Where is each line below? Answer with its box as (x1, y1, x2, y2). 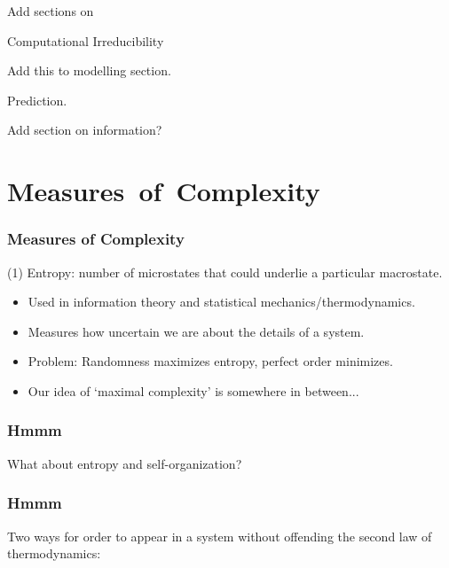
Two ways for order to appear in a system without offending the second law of (7, 526, 432, 545)
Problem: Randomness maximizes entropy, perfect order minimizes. (28, 352, 393, 370)
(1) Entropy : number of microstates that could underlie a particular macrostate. (7, 262, 443, 281)
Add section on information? (7, 121, 162, 139)
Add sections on (7, 2, 94, 19)
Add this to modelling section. (7, 61, 171, 80)
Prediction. (7, 90, 67, 109)
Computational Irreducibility (7, 31, 164, 50)
